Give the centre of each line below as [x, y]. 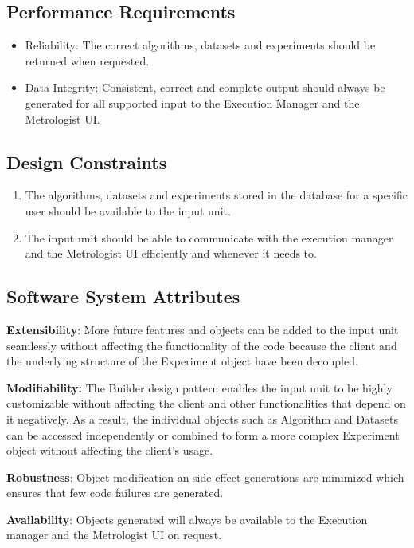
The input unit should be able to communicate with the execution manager [209, 237]
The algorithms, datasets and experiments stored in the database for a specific [216, 195]
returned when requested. [87, 60]
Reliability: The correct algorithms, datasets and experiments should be [200, 45]
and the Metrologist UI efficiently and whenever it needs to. [171, 253]
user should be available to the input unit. [128, 210]
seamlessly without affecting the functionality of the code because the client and [202, 345]
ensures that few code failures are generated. [115, 493]
